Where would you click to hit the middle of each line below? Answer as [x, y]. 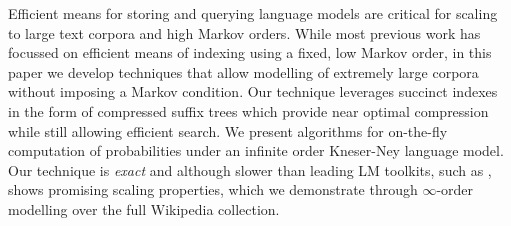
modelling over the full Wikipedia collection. [144, 208]
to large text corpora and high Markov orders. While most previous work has [244, 32]
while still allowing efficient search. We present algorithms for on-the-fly [228, 130]
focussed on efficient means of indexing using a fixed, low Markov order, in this [250, 52]
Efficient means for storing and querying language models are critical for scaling [253, 13]
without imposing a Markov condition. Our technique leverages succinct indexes [253, 91]
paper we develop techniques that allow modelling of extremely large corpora [243, 71]
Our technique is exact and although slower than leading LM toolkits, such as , [250, 169]
